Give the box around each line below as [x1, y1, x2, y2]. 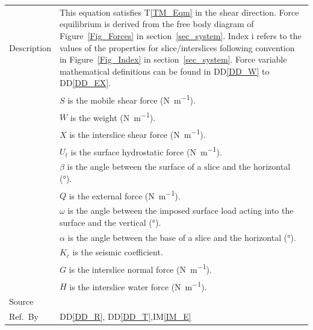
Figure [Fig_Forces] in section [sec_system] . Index [59, 29, 249, 42]
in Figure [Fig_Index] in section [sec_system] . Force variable [59, 53, 287, 66]
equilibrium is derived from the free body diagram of [59, 17, 254, 30]
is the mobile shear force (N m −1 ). [67, 92, 196, 106]
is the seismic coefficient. [72, 246, 163, 258]
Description [9, 41, 51, 54]
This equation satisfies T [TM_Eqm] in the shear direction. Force [59, 5, 299, 18]
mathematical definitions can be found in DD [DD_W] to [59, 64, 270, 77]
